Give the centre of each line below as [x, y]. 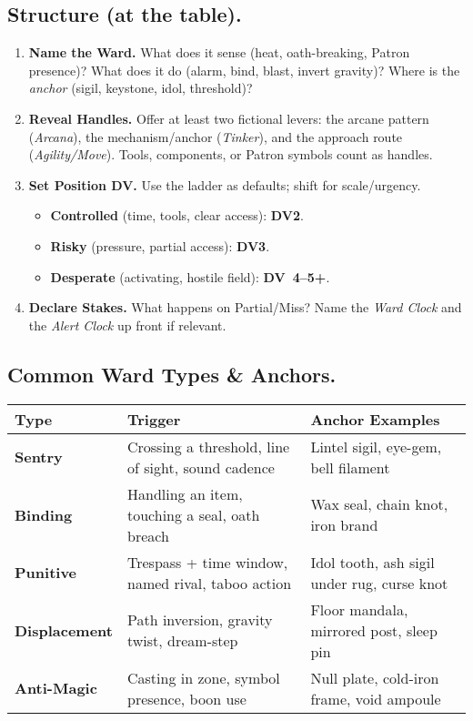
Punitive [46, 573]
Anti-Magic [56, 688]
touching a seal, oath [193, 514]
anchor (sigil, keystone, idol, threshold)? [141, 88]
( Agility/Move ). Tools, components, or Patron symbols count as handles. [231, 154]
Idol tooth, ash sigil [372, 562]
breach [148, 535]
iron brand [344, 525]
